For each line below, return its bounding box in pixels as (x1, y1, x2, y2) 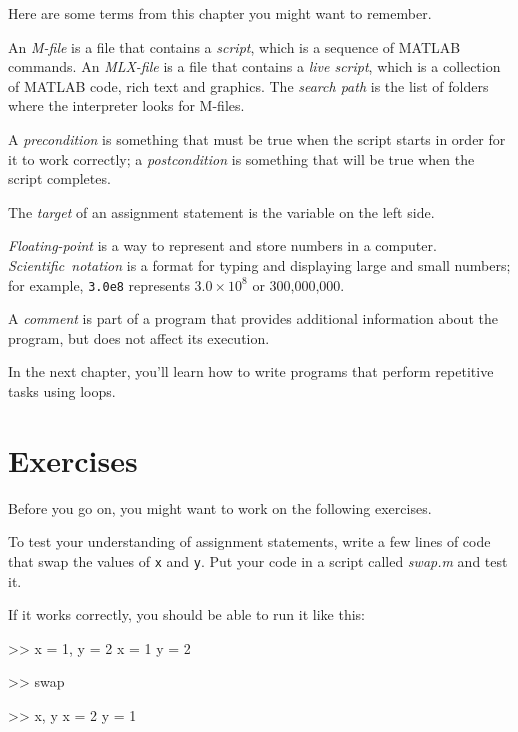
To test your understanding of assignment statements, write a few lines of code (8, 531, 491, 552)
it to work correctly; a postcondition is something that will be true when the (8, 148, 475, 169)
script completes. (8, 168, 111, 189)
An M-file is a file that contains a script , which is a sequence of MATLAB (8, 36, 461, 57)
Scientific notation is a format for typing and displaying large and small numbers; (8, 254, 511, 275)
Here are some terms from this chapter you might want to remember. (8, 3, 432, 23)
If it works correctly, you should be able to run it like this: (8, 604, 366, 625)
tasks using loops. (8, 380, 116, 401)
